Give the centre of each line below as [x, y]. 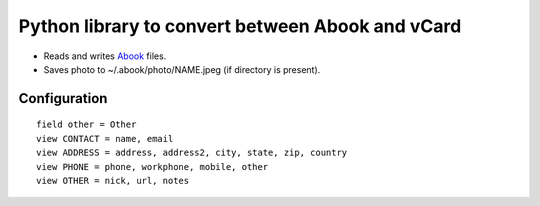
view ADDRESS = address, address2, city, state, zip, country [192, 153]
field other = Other [86, 124]
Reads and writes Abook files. [105, 56]
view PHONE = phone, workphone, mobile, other [152, 166]
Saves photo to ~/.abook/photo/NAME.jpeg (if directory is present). [182, 69]
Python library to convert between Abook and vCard [240, 26]
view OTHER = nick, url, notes [113, 180]
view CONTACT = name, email [105, 138]
